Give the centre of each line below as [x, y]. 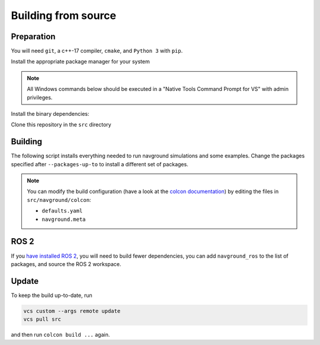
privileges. [40, 97]
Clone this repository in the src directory [61, 125]
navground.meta [64, 219]
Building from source [64, 15]
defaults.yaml [62, 211]
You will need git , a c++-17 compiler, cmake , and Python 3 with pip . [97, 51]
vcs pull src [42, 319]
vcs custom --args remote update [72, 311]
